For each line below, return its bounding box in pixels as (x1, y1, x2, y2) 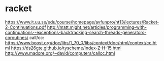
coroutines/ (5, 35, 29, 41)
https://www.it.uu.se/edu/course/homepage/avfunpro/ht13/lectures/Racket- (5, 19, 159, 25)
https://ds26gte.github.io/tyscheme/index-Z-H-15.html (11, 45, 122, 51)
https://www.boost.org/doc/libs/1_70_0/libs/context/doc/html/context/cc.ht (5, 40, 157, 45)
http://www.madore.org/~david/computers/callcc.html (5, 50, 115, 56)
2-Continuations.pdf (5, 24, 46, 30)
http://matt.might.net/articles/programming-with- (47, 24, 147, 30)
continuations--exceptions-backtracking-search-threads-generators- (5, 29, 147, 35)
